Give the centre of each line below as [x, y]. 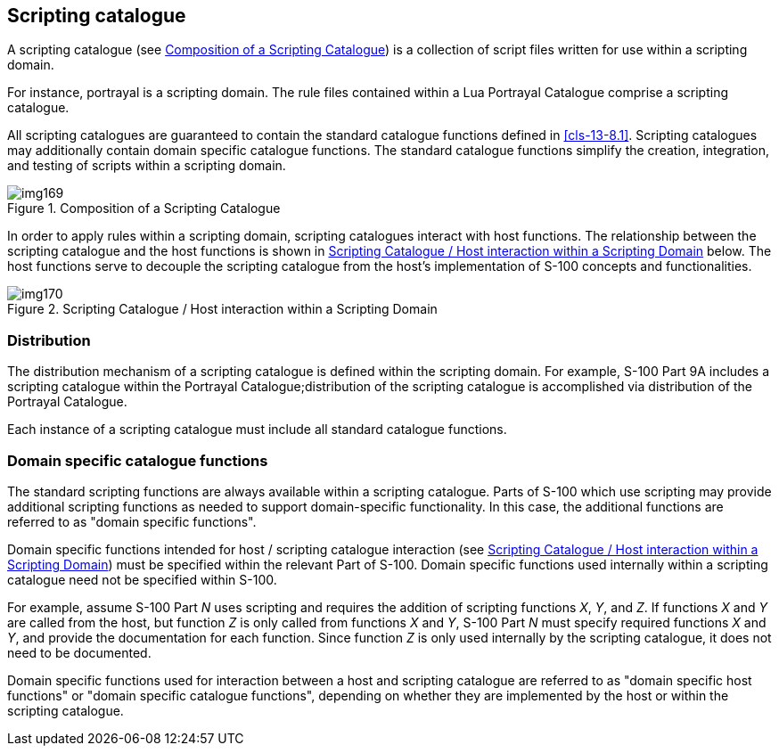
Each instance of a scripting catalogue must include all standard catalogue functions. [257, 430]
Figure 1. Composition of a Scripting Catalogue [144, 209]
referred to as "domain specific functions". [132, 521]
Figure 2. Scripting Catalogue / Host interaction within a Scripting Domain [222, 309]
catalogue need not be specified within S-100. [142, 579]
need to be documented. [79, 652]
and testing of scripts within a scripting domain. [147, 166]
